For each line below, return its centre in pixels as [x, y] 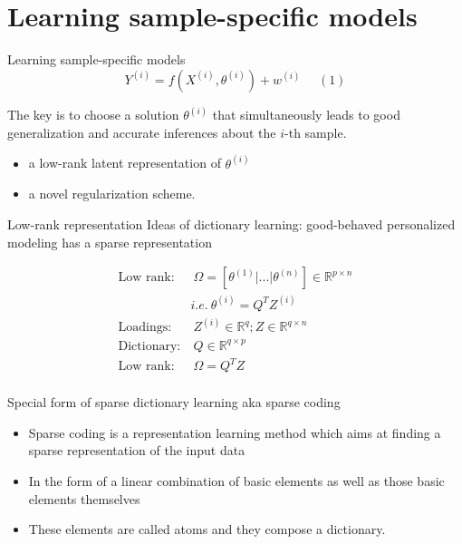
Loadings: [145, 328]
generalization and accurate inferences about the [142, 132]
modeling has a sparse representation [110, 242]
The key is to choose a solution [93, 115]
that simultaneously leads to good [306, 115]
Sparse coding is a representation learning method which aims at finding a [235, 432]
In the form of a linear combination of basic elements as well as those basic [236, 481]
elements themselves [84, 498]
